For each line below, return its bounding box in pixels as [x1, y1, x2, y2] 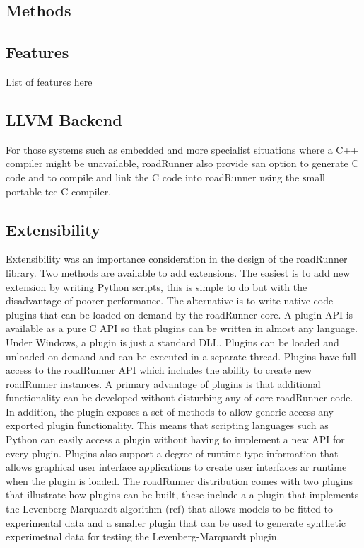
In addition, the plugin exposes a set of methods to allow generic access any [6, 404, 334, 418]
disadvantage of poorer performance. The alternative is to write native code [6, 293, 334, 308]
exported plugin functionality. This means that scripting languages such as [6, 418, 329, 433]
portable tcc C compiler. [6, 183, 112, 198]
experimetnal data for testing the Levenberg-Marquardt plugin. [6, 529, 280, 544]
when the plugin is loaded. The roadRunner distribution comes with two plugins [6, 473, 353, 488]
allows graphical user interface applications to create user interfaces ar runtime [6, 459, 347, 474]
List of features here [6, 74, 93, 89]
